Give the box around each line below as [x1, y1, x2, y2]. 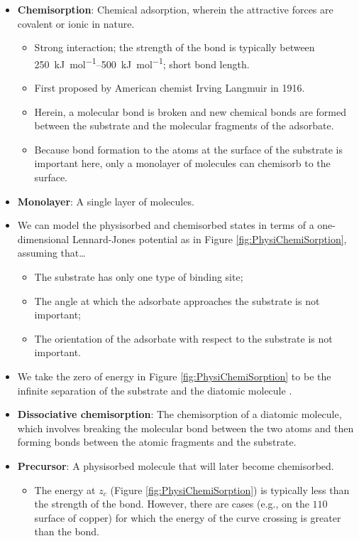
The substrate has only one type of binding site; [34, 269, 243, 284]
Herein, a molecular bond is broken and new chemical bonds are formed [34, 104, 346, 119]
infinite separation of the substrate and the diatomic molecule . [17, 382, 292, 397]
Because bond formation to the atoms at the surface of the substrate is [34, 141, 343, 156]
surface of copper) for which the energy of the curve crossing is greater [34, 510, 341, 525]
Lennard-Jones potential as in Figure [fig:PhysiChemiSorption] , [72, 231, 347, 246]
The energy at [34, 482, 96, 497]
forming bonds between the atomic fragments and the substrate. [17, 434, 297, 449]
